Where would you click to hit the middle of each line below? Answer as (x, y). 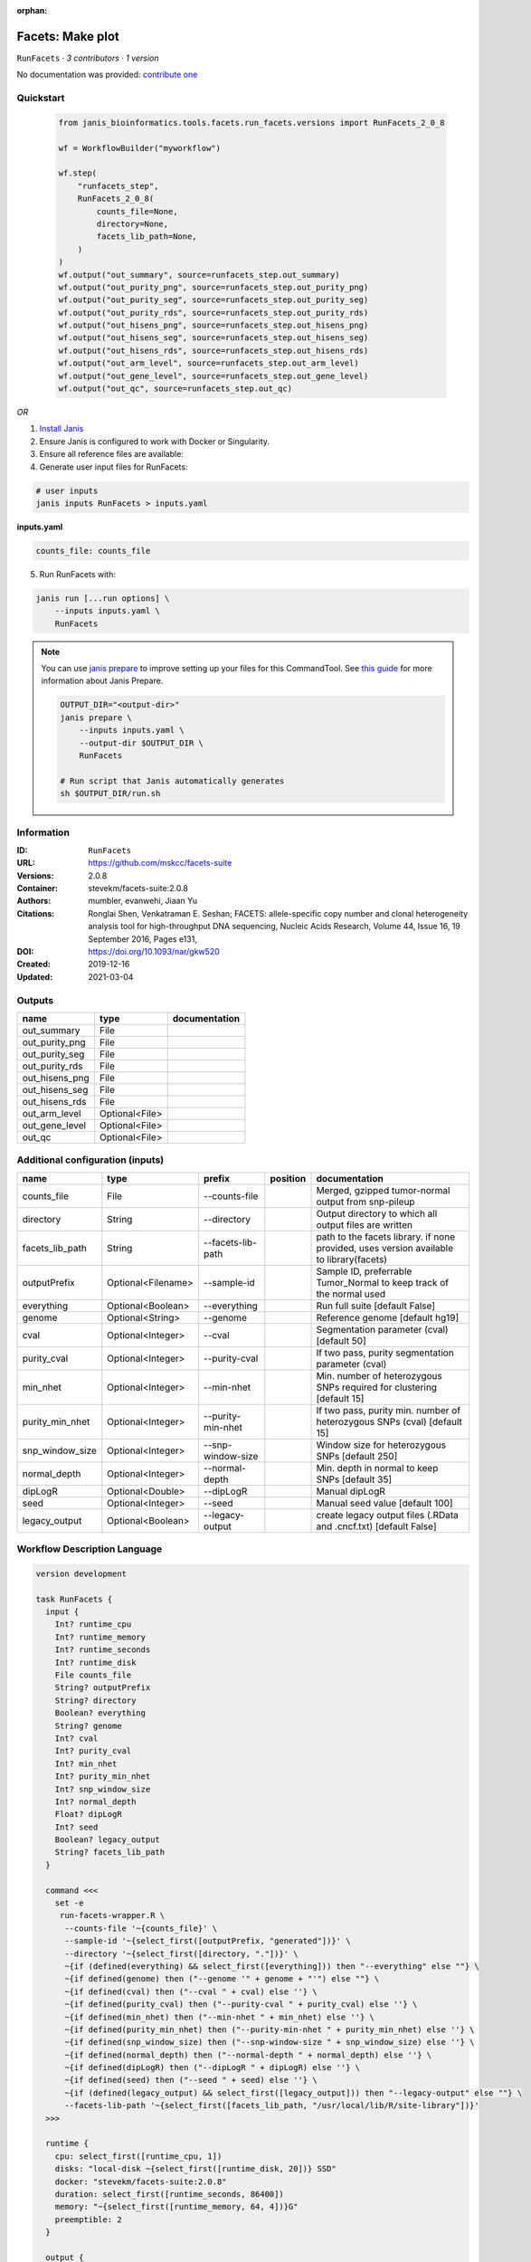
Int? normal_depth (95, 1801)
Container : (38, 889)
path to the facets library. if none (386, 1237)
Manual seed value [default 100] (384, 1503)
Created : (34, 965)
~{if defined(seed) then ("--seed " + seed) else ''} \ (191, 2080)
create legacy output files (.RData (387, 1515)
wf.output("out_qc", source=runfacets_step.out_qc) (175, 389)
